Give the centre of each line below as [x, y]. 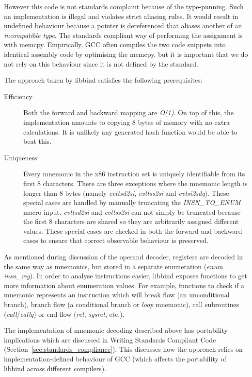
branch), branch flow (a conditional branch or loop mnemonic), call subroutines [122, 304]
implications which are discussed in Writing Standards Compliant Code [110, 339]
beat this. [38, 141]
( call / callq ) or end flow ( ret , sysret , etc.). [64, 314]
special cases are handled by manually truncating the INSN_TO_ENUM [132, 202]
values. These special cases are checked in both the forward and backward [133, 231]
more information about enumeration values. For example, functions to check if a [124, 285]
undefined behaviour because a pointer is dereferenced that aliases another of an [123, 26]
